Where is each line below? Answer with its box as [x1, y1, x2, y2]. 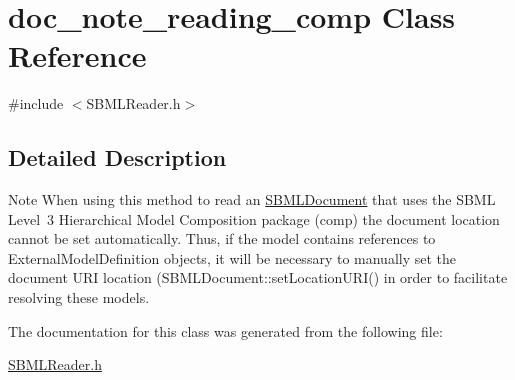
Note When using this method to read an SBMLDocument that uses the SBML [8, 189, 496, 210]
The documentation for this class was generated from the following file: [8, 320, 443, 341]
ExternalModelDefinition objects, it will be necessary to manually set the [8, 247, 457, 268]
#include [8, 93, 64, 114]
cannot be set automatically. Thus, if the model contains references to [8, 228, 436, 249]
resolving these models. [8, 287, 150, 308]
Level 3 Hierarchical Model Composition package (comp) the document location [8, 208, 500, 229]
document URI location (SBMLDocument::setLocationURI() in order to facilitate [8, 267, 508, 288]
